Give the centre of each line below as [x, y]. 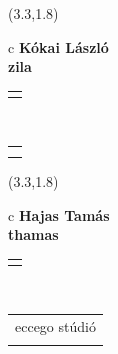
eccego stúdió [55, 325]
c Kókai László [58, 46]
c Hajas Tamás [59, 214]
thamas [33, 234]
